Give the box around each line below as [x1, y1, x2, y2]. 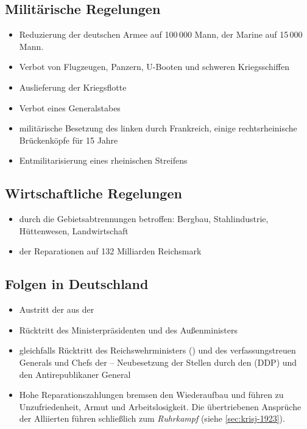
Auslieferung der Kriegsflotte [19, 80, 127, 93]
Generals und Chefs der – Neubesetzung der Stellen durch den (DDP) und [19, 355, 297, 368]
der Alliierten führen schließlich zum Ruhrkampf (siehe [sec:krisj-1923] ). [19, 412, 285, 425]
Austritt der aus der [19, 303, 94, 316]
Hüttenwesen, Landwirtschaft [19, 224, 129, 237]
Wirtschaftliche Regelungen [5, 184, 182, 203]
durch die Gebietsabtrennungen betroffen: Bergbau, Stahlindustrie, [19, 212, 269, 225]
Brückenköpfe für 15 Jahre [19, 133, 118, 146]
